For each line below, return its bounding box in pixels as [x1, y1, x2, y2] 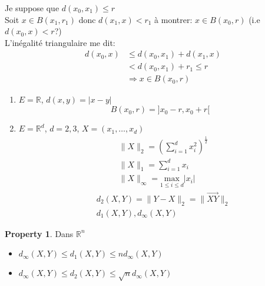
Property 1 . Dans [5, 227, 74, 239]
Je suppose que [5, 2, 59, 14]
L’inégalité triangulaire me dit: [5, 36, 115, 48]
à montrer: [154, 13, 193, 25]
